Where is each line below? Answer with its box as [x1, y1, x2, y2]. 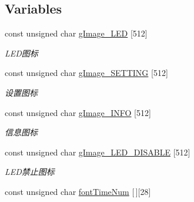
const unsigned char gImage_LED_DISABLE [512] [5, 145, 190, 158]
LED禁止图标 [5, 165, 55, 178]
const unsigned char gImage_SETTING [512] [5, 67, 168, 79]
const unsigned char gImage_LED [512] [5, 27, 148, 39]
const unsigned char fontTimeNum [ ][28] [5, 185, 151, 197]
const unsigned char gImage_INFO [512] [5, 106, 151, 118]
